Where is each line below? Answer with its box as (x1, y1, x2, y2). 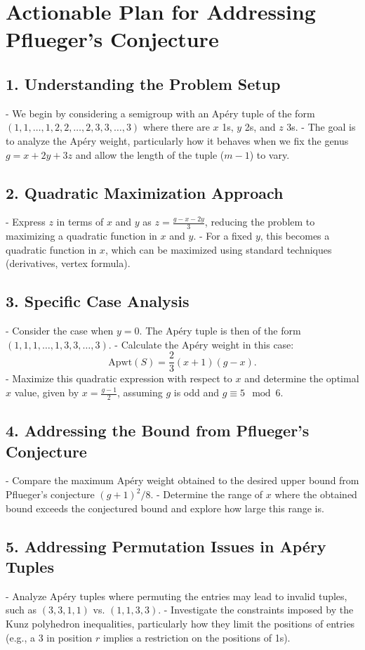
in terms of (56, 214, 104, 229)
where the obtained (274, 487, 357, 502)
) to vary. (249, 147, 290, 162)
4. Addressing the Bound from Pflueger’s (6, 420, 310, 441)
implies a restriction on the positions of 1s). (103, 630, 291, 644)
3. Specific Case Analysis (6, 290, 190, 312)
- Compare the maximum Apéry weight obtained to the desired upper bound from (6, 473, 359, 488)
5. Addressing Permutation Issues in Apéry (6, 535, 326, 557)
